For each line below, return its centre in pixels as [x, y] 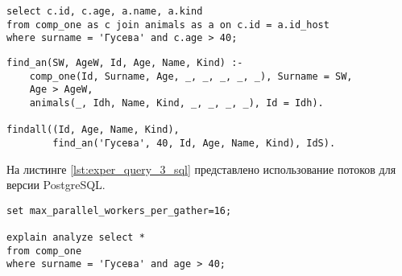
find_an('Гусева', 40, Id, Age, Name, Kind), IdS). [194, 143]
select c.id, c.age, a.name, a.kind [105, 11]
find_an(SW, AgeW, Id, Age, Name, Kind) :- [125, 62]
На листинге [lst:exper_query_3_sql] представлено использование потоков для [201, 169]
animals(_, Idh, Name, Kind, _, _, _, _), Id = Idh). [176, 103]
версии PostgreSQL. [56, 185]
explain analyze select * [76, 238]
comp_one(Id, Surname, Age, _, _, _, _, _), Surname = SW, [191, 76]
